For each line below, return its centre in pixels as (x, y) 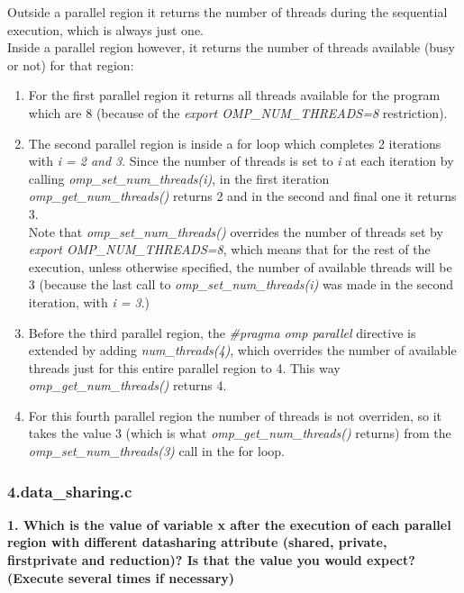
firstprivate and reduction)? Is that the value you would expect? (211, 560)
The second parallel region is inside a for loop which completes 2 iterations (235, 143)
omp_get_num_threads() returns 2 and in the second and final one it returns (242, 196)
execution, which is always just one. (105, 29)
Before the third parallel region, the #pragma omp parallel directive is (222, 332)
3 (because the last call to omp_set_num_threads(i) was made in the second (241, 284)
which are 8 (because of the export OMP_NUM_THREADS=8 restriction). (238, 112)
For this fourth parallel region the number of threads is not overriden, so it (235, 415)
